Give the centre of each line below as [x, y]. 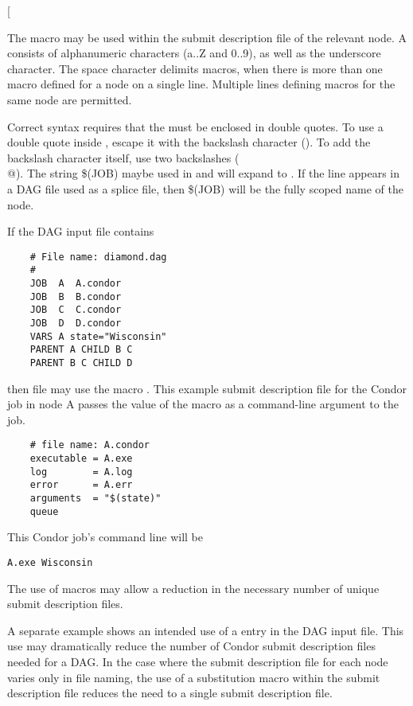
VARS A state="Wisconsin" [98, 336]
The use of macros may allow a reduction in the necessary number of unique [193, 588]
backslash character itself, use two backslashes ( [123, 157]
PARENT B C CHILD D [81, 363]
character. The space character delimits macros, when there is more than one [195, 68]
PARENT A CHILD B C [81, 350]
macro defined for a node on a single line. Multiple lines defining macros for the [201, 84]
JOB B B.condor [76, 296]
